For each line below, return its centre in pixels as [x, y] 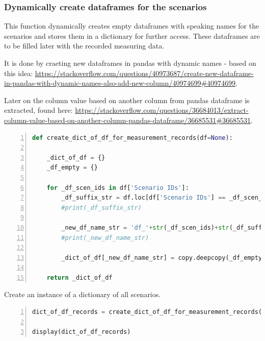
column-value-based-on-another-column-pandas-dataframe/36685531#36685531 [128, 120]
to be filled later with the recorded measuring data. [84, 46]
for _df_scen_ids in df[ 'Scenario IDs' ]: [118, 188]
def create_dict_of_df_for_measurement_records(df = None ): [132, 138]
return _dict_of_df [79, 277]
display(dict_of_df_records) [82, 332]
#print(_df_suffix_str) [101, 208]
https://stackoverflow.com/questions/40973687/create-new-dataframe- [144, 73]
